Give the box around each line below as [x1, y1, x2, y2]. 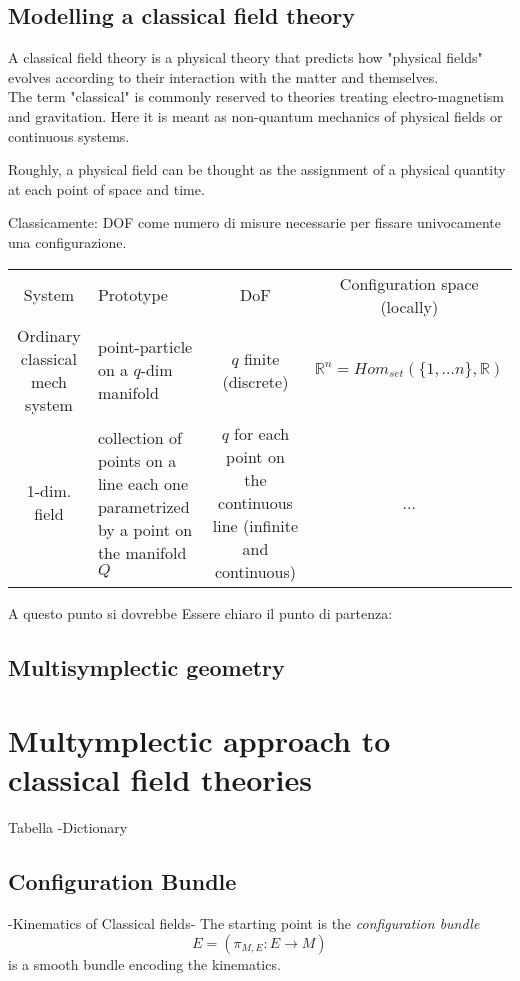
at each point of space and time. [8, 178, 205, 199]
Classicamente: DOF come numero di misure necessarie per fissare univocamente [8, 212, 501, 233]
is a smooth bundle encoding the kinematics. [8, 953, 281, 974]
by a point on [97, 518, 193, 542]
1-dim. [26, 479, 72, 503]
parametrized [97, 495, 190, 519]
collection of [97, 426, 182, 450]
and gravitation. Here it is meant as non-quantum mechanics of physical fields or [8, 105, 503, 126]
